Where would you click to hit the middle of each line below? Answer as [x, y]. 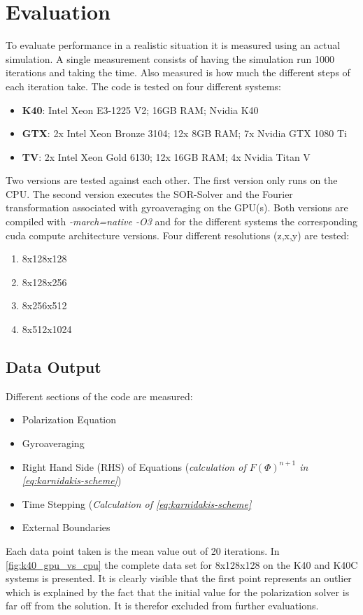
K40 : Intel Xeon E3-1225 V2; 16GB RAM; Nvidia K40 [140, 109]
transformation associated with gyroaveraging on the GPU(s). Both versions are [177, 207]
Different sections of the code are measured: [99, 396]
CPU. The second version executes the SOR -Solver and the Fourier [149, 193]
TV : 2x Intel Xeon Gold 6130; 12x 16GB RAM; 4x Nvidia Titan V [166, 156]
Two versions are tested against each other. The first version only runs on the [172, 180]
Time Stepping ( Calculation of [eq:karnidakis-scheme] [137, 503]
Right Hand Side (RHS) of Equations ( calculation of [134, 466]
